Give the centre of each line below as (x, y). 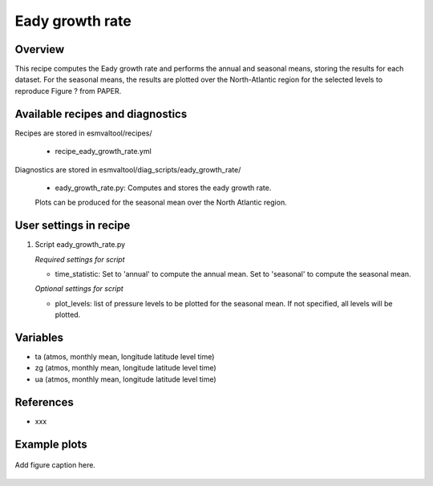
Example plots (51, 444)
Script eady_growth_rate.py (80, 245)
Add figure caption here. (55, 465)
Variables (39, 337)
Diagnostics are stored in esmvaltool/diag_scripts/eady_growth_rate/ (128, 169)
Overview (40, 49)
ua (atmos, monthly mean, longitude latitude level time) (125, 379)
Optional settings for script (79, 289)
